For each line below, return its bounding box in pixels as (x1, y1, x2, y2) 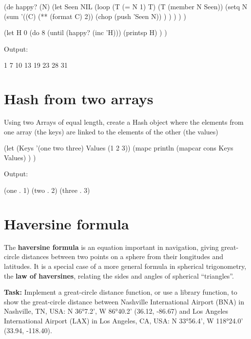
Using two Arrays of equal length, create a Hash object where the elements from (4, 117, 244, 127)
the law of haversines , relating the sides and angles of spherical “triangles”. (4, 270, 234, 281)
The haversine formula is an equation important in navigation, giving (4, 242, 219, 252)
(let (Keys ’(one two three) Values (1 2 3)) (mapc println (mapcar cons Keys (4, 143, 233, 153)
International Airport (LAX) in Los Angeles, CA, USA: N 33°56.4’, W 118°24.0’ (4, 315, 243, 325)
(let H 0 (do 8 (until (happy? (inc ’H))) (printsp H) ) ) (4, 27, 167, 38)
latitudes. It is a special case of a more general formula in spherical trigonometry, (4, 261, 247, 271)
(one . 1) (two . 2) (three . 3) (4, 185, 90, 195)
